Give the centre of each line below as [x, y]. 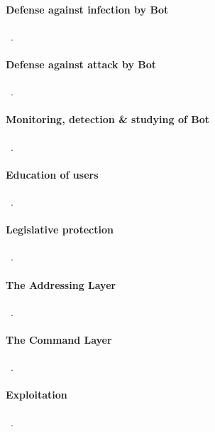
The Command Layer [59, 339]
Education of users [52, 174]
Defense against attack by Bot [81, 64]
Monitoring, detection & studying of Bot [107, 119]
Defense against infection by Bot [87, 9]
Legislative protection [60, 230]
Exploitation [37, 395]
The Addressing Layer [61, 284]
